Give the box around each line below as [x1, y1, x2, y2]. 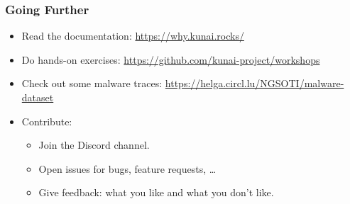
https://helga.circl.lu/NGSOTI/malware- [165, 76, 344, 91]
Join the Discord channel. [38, 137, 150, 152]
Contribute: [21, 113, 72, 128]
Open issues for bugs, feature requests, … [38, 161, 217, 176]
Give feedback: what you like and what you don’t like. [38, 185, 274, 200]
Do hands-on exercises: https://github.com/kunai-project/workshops [21, 52, 320, 67]
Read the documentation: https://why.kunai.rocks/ [21, 28, 244, 43]
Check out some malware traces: [21, 76, 163, 91]
